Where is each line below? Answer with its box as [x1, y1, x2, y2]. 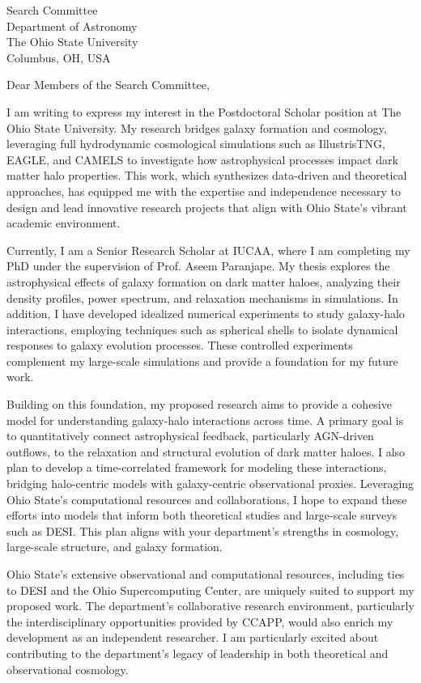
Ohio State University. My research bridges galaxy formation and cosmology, [6, 119, 387, 136]
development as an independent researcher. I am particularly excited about [6, 629, 379, 646]
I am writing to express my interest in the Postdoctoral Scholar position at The [6, 103, 402, 120]
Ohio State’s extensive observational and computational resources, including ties [6, 566, 405, 582]
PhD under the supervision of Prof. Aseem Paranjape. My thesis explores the [6, 257, 390, 274]
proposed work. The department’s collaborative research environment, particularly [6, 597, 415, 614]
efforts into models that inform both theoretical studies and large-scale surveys [6, 507, 398, 524]
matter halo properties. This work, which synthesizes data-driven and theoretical [6, 167, 407, 184]
